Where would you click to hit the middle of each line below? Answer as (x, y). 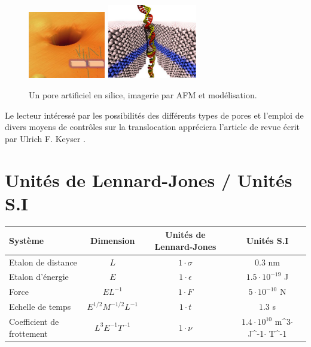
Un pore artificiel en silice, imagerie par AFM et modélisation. (143, 95)
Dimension (113, 240)
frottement (28, 333)
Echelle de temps (40, 307)
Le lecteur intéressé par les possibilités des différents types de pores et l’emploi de (154, 115)
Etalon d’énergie (39, 277)
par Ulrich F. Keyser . (45, 138)
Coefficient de (34, 322)
